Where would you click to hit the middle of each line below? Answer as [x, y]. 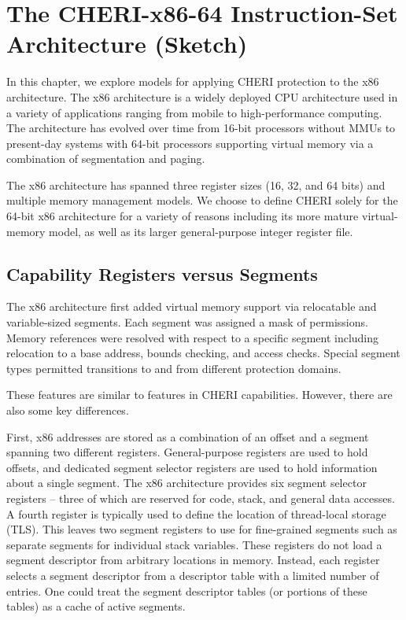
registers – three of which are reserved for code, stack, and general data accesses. [201, 498]
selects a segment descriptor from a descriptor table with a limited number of [193, 575]
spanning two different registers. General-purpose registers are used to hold [187, 452]
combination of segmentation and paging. [106, 159]
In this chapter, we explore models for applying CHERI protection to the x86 [193, 81]
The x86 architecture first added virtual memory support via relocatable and [192, 306]
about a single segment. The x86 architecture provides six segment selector [186, 483]
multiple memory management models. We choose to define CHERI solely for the [202, 200]
